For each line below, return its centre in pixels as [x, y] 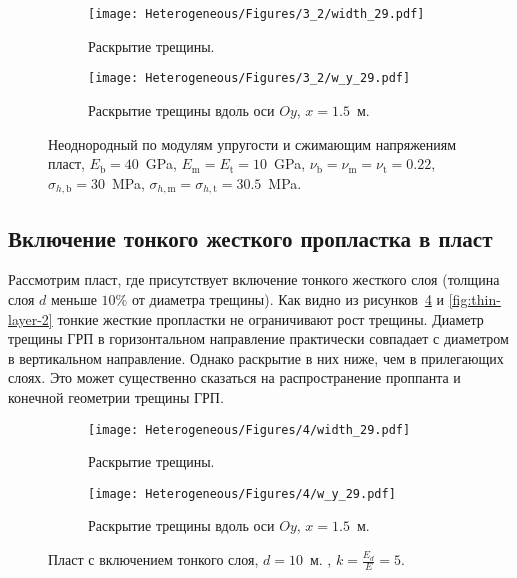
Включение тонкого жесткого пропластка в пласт [250, 237]
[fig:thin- [474, 298]
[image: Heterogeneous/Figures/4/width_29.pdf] [249, 429]
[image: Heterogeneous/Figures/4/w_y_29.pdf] [242, 493]
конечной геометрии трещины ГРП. [116, 396]
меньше [73, 298]
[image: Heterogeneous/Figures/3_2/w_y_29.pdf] [249, 78]
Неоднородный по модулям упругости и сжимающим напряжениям [252, 143]
